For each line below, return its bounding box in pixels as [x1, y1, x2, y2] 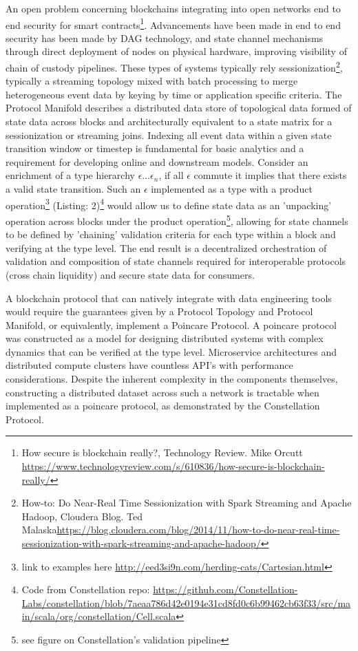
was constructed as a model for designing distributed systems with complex [6, 331, 324, 345]
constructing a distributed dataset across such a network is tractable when [6, 385, 319, 399]
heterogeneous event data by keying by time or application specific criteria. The [6, 87, 342, 101]
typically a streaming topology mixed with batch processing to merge [6, 74, 298, 88]
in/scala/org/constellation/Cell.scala [21, 609, 176, 623]
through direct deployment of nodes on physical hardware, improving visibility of [6, 44, 347, 58]
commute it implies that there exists [193, 168, 347, 182]
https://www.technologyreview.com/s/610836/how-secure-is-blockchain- [21, 459, 325, 473]
